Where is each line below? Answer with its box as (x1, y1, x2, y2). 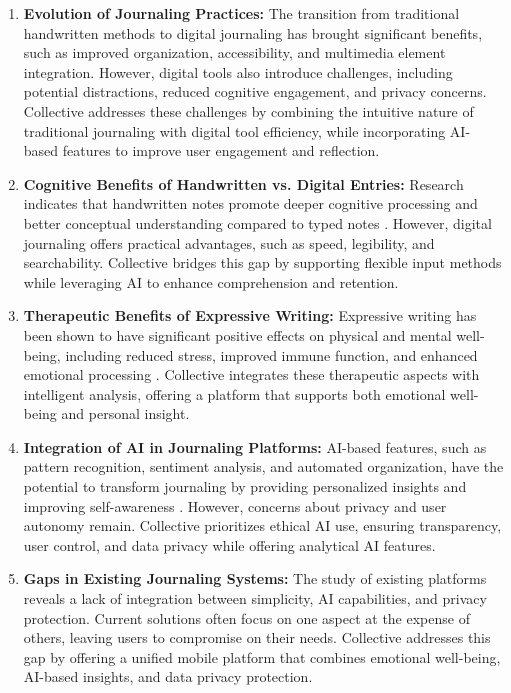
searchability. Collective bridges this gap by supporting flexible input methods (23, 252, 502, 273)
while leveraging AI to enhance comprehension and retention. (23, 271, 399, 292)
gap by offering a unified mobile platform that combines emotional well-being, (23, 646, 501, 667)
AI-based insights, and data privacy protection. (23, 666, 313, 687)
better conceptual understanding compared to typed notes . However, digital (23, 212, 492, 233)
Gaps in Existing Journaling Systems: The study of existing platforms (23, 568, 487, 589)
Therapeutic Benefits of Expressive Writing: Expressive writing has (23, 305, 477, 326)
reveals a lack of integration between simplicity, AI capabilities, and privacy (23, 588, 487, 609)
